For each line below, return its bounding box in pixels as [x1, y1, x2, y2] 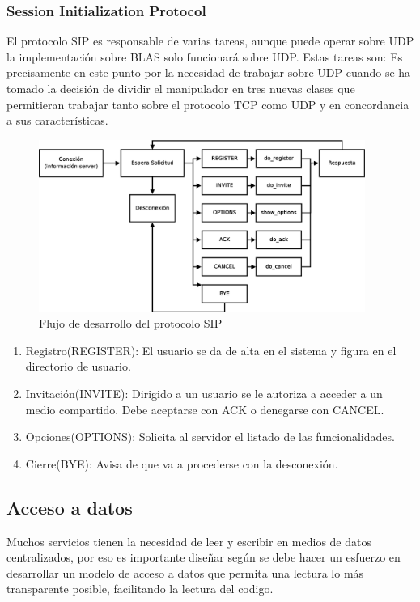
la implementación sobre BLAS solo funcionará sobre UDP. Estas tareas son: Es [6, 48, 403, 65]
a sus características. [6, 112, 108, 129]
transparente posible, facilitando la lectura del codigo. [6, 580, 274, 597]
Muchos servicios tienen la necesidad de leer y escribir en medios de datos [6, 532, 371, 549]
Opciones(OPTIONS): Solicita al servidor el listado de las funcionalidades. [25, 428, 395, 445]
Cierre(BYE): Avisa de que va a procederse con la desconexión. [25, 455, 338, 472]
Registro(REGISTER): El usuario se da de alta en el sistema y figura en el [25, 341, 397, 358]
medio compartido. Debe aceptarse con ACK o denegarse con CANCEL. [25, 401, 384, 418]
